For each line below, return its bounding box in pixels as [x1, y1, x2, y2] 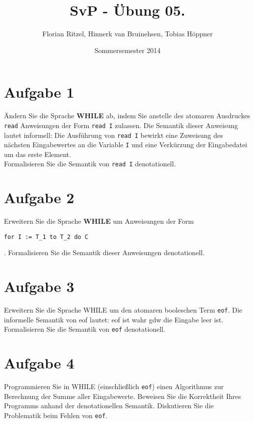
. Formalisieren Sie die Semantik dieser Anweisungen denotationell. [4, 247, 205, 258]
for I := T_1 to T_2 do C [4, 233, 88, 240]
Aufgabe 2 [4, 187, 75, 208]
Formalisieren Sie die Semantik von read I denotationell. [4, 158, 176, 169]
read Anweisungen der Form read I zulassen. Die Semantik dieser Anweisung [4, 120, 238, 130]
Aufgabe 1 [4, 82, 75, 102]
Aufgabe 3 [4, 276, 75, 296]
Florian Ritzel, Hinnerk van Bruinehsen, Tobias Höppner [42, 28, 213, 39]
